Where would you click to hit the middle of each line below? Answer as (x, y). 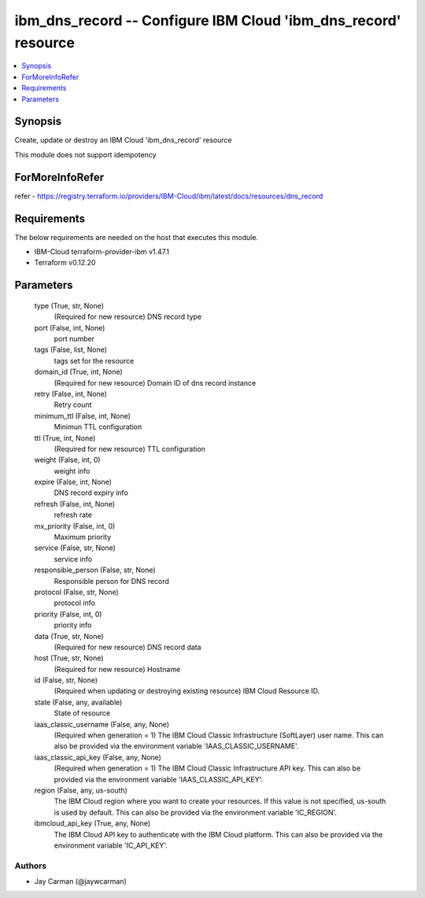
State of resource (82, 713)
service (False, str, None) (75, 548)
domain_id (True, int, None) (79, 372)
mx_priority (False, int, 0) (75, 526)
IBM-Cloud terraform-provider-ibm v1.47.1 (102, 252)
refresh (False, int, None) (75, 504)
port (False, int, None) (70, 327)
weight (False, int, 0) (68, 460)
